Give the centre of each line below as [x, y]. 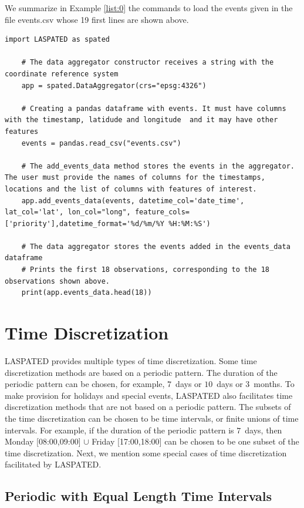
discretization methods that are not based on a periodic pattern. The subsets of [148, 407]
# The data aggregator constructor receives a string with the [148, 63]
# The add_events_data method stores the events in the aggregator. [158, 166]
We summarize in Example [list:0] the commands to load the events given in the [149, 8]
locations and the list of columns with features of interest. [131, 189]
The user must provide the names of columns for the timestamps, [135, 178]
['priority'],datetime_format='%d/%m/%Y [85, 223]
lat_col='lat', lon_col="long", [68, 212]
